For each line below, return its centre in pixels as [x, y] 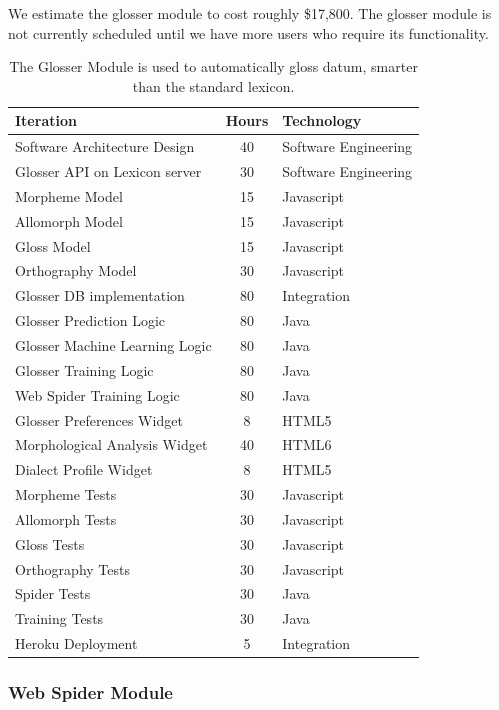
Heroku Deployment [76, 643]
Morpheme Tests [66, 494]
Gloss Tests [50, 543]
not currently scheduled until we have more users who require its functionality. [248, 32]
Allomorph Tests [66, 518]
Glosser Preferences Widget [99, 419]
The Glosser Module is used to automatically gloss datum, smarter [213, 66]
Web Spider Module [90, 692]
